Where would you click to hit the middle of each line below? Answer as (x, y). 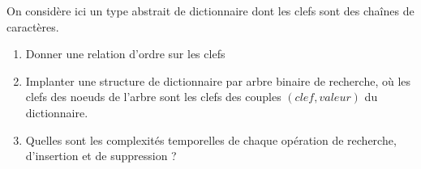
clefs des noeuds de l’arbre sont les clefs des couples (153, 97)
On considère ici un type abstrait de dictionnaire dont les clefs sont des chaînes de (210, 11)
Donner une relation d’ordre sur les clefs (125, 54)
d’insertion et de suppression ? (101, 156)
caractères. (33, 26)
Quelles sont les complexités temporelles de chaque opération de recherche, (211, 139)
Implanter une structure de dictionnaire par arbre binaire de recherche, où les (218, 80)
